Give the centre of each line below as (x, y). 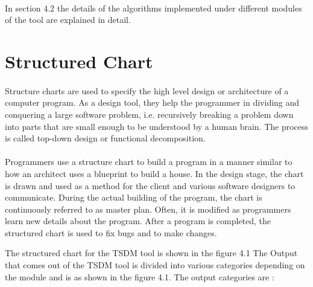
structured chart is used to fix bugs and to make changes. (111, 232)
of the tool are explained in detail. (68, 20)
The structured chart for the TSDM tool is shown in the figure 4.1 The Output (151, 253)
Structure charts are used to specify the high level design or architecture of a (147, 90)
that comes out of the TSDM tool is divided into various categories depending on (155, 265)
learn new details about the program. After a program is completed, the (138, 221)
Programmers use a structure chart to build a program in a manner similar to (149, 162)
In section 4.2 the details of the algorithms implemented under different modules (153, 8)
